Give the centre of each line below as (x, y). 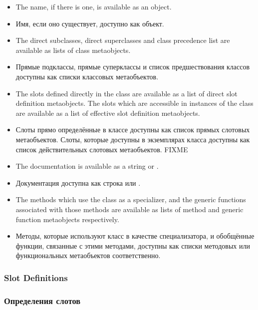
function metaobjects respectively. (67, 219)
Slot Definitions (36, 277)
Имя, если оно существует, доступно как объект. (90, 23)
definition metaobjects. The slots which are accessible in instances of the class (134, 103)
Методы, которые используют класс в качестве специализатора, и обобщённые (135, 236)
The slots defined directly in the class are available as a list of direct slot (127, 93)
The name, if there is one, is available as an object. (94, 6)
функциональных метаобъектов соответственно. (88, 255)
